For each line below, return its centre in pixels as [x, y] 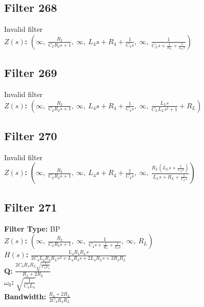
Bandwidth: [25, 296]
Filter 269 [31, 73]
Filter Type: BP [32, 228]
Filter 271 [31, 207]
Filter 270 [31, 135]
